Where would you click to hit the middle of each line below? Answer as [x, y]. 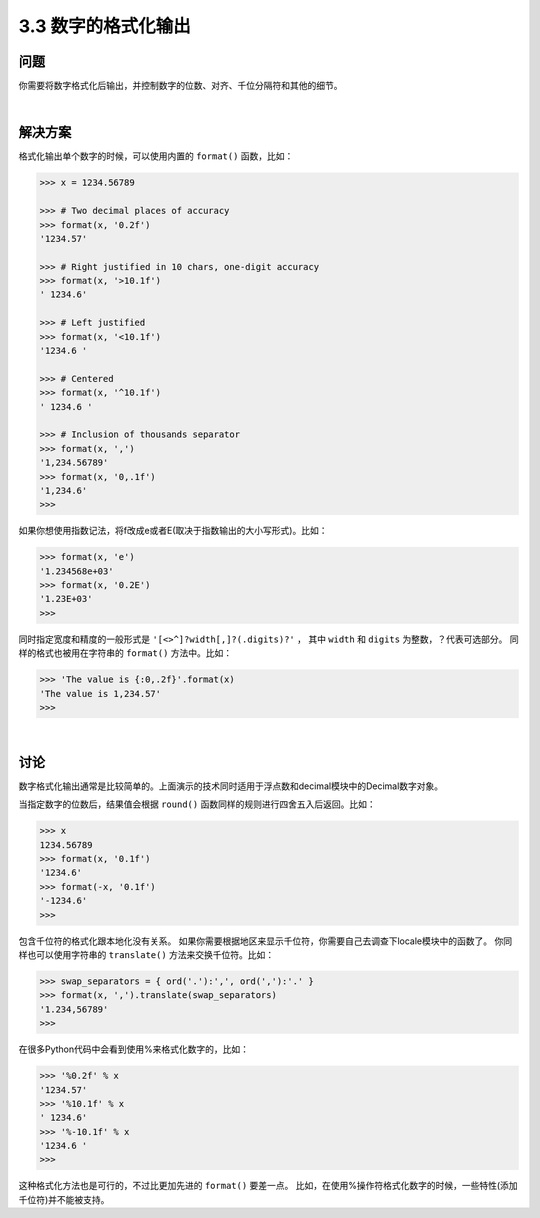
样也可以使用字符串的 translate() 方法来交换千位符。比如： [146, 954]
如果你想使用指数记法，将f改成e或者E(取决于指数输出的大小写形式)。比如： [173, 531]
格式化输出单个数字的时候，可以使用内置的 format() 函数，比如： [156, 156]
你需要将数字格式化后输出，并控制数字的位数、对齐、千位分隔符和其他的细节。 [180, 86]
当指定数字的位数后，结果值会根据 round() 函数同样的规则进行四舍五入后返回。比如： [197, 804]
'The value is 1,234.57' [100, 693]
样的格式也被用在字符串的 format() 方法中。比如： [125, 653]
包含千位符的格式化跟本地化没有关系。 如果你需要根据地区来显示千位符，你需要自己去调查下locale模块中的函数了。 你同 [265, 941]
